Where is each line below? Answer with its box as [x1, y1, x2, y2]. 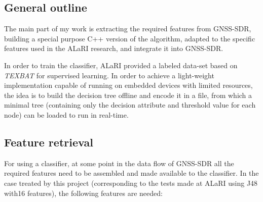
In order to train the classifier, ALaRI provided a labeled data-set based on [4, 60, 238, 70]
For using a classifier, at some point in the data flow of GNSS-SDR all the [4, 158, 234, 168]
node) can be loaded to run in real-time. [4, 109, 129, 120]
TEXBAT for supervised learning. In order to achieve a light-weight [4, 70, 214, 80]
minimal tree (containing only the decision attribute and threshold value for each [4, 99, 256, 110]
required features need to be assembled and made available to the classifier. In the [4, 168, 259, 178]
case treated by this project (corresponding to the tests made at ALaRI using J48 [4, 177, 258, 188]
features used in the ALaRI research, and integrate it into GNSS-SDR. [4, 43, 223, 54]
